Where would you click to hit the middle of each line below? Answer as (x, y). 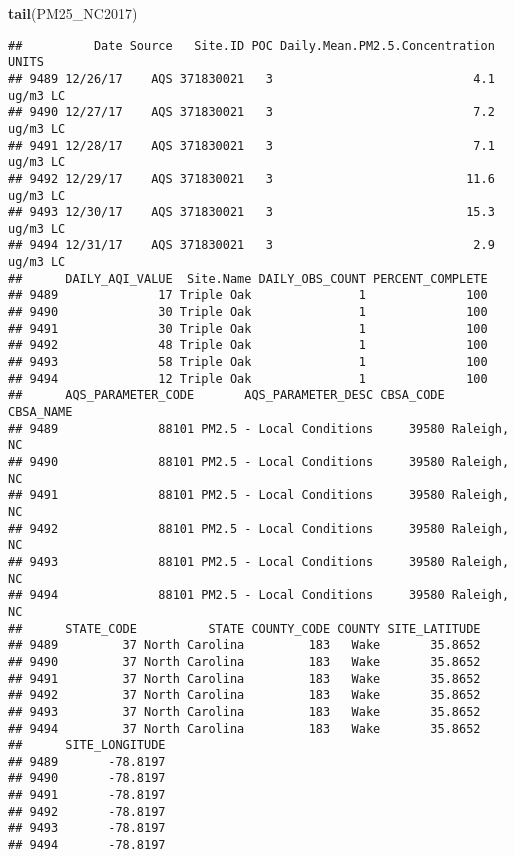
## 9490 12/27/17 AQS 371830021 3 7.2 (251, 112)
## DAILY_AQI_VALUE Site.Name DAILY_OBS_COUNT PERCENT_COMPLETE (248, 278)
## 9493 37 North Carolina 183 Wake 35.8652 (244, 711)
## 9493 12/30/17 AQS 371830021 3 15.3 (251, 212)
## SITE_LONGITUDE (87, 745)
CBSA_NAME (40, 412)
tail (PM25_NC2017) (73, 13)
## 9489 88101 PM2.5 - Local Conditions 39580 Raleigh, (259, 428)
